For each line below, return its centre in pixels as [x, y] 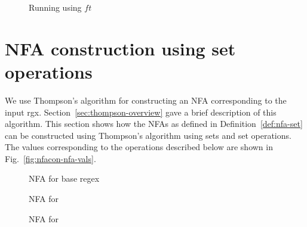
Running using [55, 7]
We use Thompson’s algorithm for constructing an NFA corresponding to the [146, 100]
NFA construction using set [120, 48]
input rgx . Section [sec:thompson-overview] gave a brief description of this [141, 112]
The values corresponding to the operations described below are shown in [139, 147]
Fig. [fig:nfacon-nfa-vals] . [50, 158]
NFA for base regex [64, 178]
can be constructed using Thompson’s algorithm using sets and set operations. [148, 135]
